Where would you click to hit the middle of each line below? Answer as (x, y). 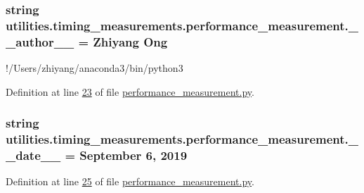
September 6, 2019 (134, 155)
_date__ (33, 155)
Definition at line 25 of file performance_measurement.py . (130, 181)
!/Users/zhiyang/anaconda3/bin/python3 (95, 68)
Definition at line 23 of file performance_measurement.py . (130, 91)
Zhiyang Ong (130, 41)
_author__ (40, 41)
